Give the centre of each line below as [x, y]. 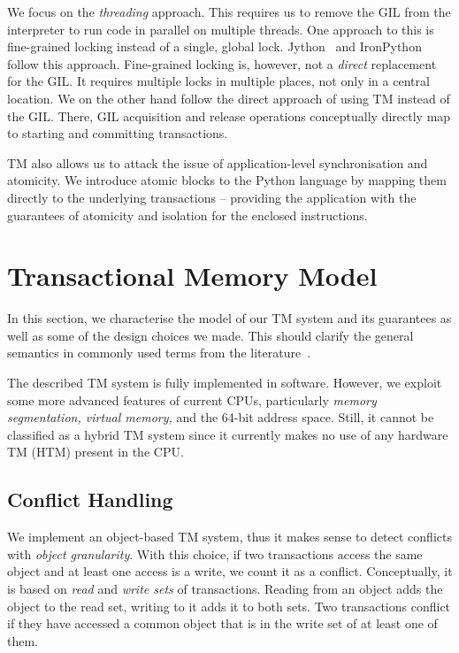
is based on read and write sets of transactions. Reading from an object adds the [225, 588]
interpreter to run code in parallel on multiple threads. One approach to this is [221, 29]
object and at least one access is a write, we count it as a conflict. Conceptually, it [230, 571]
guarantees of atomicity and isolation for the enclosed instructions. [187, 215]
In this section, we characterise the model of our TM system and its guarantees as [229, 318]
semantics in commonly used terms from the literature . [159, 353]
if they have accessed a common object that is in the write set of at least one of [222, 623]
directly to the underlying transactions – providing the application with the [212, 197]
